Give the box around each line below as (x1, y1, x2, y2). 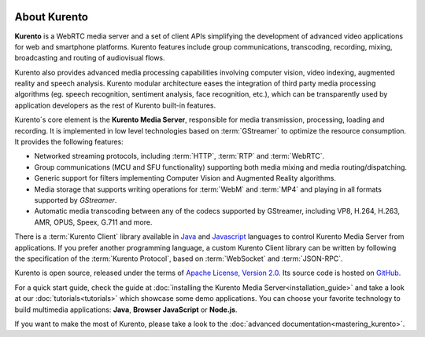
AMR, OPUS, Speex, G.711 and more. (34, 217, 153, 227)
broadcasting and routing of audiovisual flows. (14, 53, 165, 63)
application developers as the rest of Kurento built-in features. (14, 101, 216, 110)
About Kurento (14, 10, 88, 24)
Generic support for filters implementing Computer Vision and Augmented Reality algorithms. (34, 174, 336, 183)
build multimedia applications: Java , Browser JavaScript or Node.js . (14, 305, 238, 314)
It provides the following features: (14, 137, 124, 147)
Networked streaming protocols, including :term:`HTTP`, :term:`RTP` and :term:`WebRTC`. (34, 152, 325, 161)
